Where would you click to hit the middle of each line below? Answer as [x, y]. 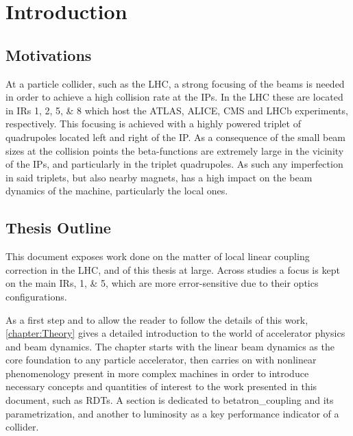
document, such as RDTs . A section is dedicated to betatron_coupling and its [170, 400]
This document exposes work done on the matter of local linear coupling [158, 256]
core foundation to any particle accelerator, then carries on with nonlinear [161, 360]
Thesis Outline [58, 228]
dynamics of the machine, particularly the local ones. [117, 191]
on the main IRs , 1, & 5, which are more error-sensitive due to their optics [162, 283]
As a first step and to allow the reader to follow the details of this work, [157, 319]
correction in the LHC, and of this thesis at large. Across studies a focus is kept [173, 269]
